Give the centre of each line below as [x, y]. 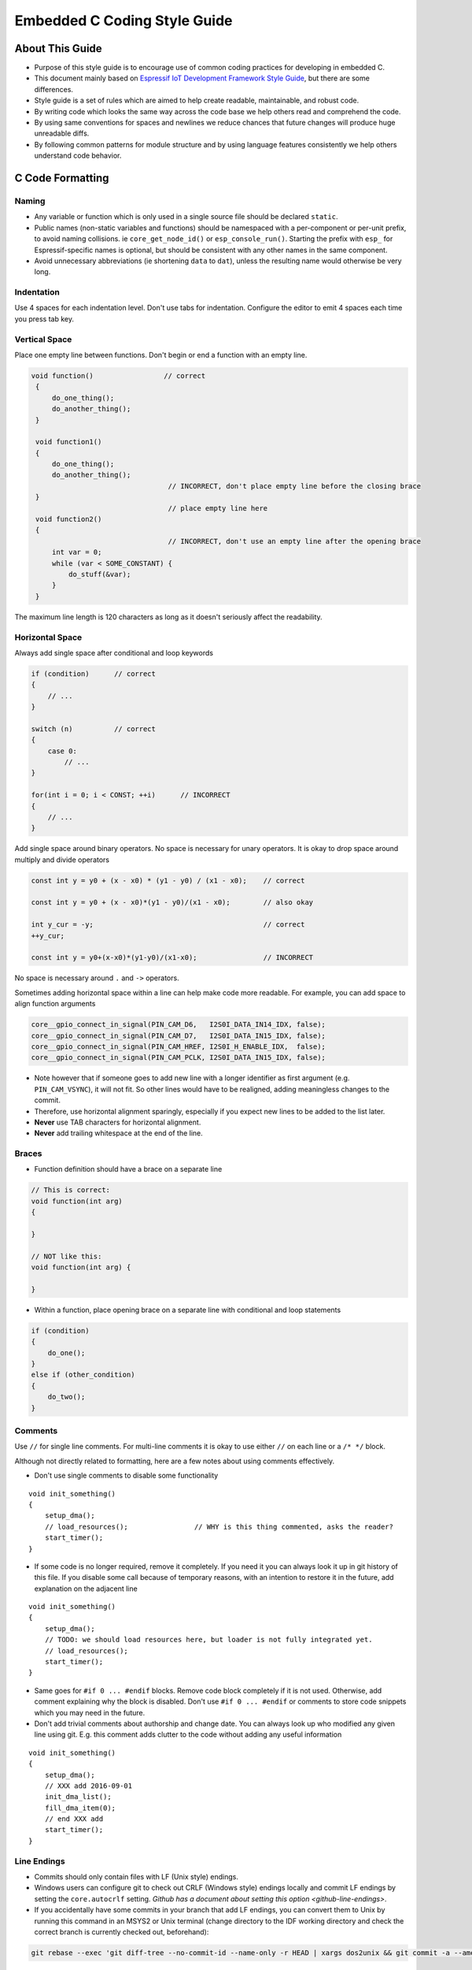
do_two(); [66, 1397]
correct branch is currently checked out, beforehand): [122, 1931]
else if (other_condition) [83, 1375]
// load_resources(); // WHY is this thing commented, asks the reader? [219, 1526]
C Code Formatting [62, 178]
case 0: [63, 751]
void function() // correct [118, 375]
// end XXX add [74, 1819]
